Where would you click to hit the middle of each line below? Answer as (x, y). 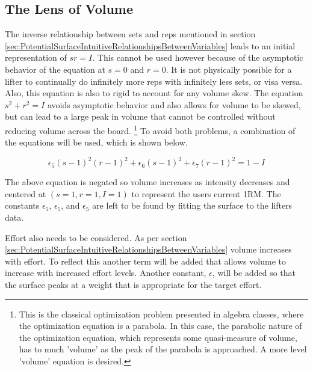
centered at (26, 193)
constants (22, 205)
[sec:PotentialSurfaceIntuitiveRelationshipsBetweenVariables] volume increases (148, 249)
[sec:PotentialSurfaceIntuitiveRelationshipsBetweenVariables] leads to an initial (150, 45)
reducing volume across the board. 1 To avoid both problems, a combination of (150, 129)
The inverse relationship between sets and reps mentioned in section (130, 34)
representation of (36, 57)
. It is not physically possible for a (229, 69)
